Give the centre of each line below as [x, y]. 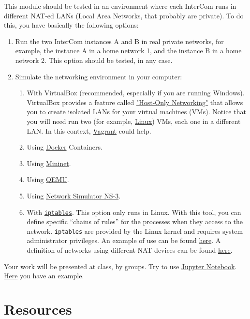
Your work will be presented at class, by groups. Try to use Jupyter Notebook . [120, 266]
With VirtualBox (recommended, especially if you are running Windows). [136, 93]
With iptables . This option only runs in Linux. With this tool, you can [134, 212]
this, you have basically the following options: [71, 25]
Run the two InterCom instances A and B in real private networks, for [119, 41]
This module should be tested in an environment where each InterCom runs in [120, 6]
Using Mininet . [49, 163]
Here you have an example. [44, 276]
